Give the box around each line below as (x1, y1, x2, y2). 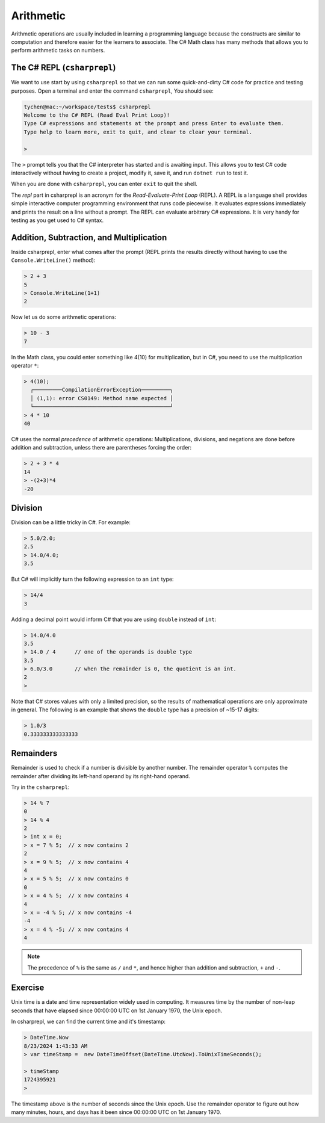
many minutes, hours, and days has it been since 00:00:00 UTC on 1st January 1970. (11, 1108, 221, 1116)
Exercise (11, 983, 45, 993)
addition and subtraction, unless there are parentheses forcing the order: (11, 444, 192, 451)
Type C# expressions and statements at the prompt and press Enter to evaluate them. (23, 120, 284, 127)
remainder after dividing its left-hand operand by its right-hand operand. (11, 772, 191, 779)
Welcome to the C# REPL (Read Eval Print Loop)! (23, 112, 170, 119)
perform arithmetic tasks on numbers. (11, 47, 105, 54)
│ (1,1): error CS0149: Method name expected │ (30, 395, 173, 401)
